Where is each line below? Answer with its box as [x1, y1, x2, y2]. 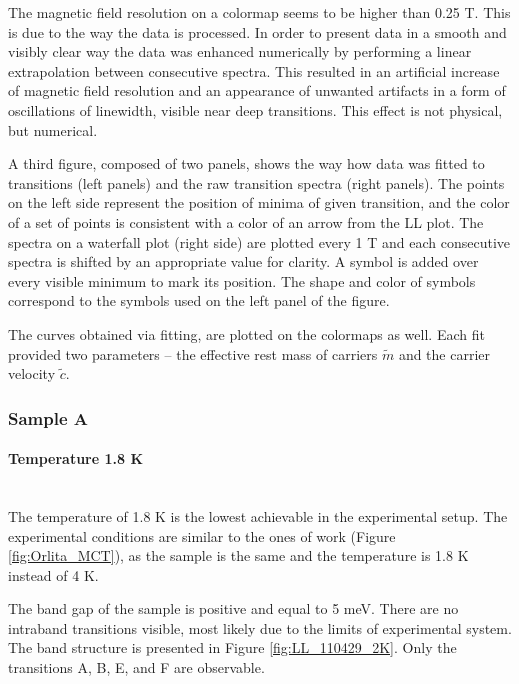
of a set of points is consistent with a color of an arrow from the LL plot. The [8, 211, 484, 232]
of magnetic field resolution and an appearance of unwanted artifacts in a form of [8, 80, 506, 101]
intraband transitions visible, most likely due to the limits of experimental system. [8, 617, 512, 638]
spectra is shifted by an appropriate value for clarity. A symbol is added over [8, 251, 479, 272]
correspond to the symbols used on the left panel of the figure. [8, 290, 390, 311]
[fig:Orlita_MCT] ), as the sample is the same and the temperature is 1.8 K [8, 545, 469, 566]
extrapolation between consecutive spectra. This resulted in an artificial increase [8, 60, 500, 81]
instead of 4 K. [8, 564, 99, 585]
